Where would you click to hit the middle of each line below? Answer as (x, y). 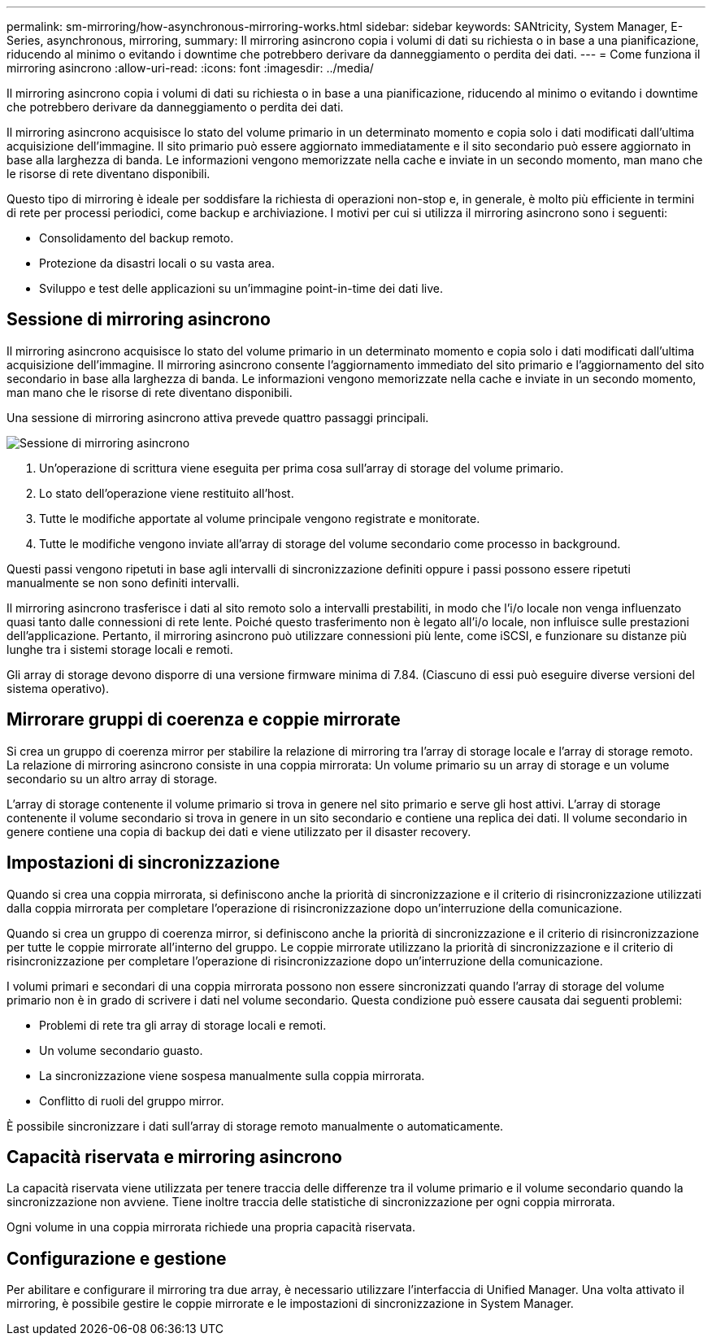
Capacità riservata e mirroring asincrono (174, 1157)
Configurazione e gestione (117, 1258)
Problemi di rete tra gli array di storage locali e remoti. (183, 1025)
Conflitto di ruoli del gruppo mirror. (132, 1100)
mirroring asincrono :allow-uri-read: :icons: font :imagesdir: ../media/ (190, 68)
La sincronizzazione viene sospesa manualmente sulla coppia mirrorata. (232, 1075)
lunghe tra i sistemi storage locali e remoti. (120, 649)
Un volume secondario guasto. (121, 1050)
